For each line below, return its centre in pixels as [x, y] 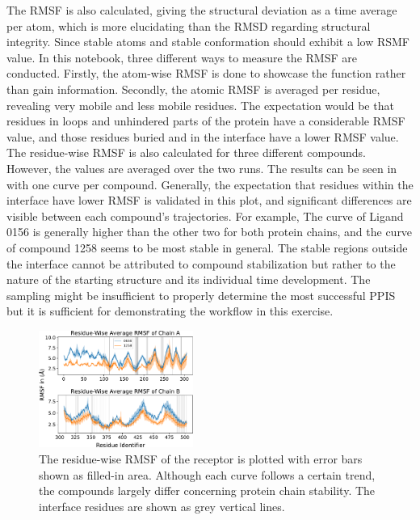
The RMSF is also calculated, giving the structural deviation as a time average [202, 10]
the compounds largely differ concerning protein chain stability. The [207, 490]
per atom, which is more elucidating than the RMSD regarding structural [189, 25]
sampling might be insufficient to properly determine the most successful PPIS [201, 295]
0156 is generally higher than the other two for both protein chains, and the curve [210, 232]
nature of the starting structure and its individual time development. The [189, 279]
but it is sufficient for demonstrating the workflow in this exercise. [170, 311]
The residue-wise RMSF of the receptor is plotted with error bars [201, 459]
